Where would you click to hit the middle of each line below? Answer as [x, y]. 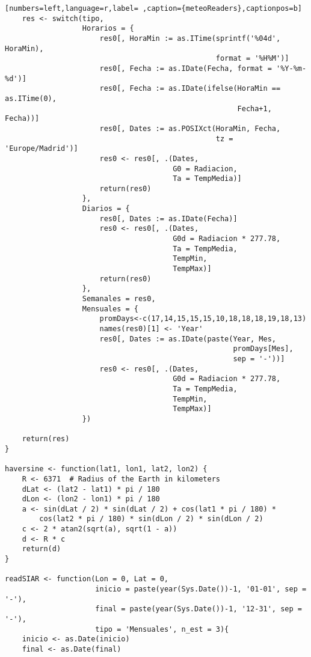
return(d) [42, 549]
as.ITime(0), [31, 98]
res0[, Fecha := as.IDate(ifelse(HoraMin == [190, 89]
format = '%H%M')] [252, 59]
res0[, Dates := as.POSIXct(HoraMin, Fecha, [190, 128]
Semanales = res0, [119, 299]
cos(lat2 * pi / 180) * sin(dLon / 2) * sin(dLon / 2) [151, 519]
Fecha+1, [254, 108]
